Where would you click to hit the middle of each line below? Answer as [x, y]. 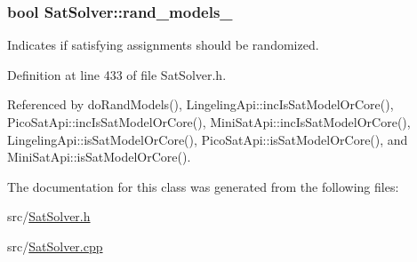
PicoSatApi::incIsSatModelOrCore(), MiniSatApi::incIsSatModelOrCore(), [209, 122]
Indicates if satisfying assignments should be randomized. [163, 45]
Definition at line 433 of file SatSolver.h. [117, 74]
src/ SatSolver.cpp [55, 246]
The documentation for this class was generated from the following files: [203, 186]
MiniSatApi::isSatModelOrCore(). [99, 157]
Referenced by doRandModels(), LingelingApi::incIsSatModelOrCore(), [200, 104]
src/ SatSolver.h [49, 216]
